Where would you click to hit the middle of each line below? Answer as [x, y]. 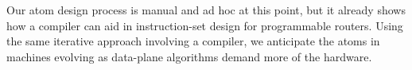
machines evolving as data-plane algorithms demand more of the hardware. [189, 56]
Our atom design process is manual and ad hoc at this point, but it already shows [206, 10]
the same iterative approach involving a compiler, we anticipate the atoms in [193, 41]
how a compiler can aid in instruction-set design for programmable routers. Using [205, 25]
